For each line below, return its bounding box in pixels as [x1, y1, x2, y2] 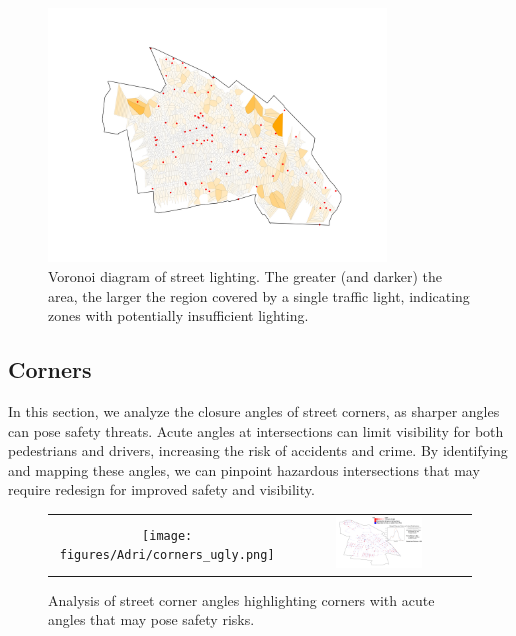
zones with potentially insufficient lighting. [48, 305, 309, 326]
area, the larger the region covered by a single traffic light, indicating [48, 285, 470, 306]
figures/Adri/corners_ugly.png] [59, 548, 275, 563]
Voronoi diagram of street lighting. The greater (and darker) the [48, 265, 442, 286]
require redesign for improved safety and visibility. [8, 479, 315, 500]
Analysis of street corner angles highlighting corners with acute [48, 589, 435, 610]
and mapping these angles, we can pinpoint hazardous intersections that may [8, 459, 480, 480]
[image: [142, 528, 193, 543]
